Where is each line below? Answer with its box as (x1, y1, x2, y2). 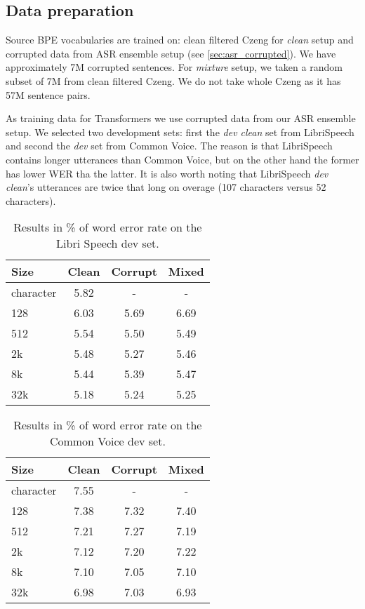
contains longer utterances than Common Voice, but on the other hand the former (6, 152, 359, 166)
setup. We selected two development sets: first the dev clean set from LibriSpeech (6, 124, 354, 139)
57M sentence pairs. (6, 87, 91, 102)
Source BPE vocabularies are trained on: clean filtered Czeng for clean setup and (6, 32, 354, 47)
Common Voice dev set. (49, 433, 166, 450)
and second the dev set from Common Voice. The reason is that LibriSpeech (6, 138, 333, 153)
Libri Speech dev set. (56, 235, 159, 252)
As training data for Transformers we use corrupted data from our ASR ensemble (6, 111, 356, 126)
